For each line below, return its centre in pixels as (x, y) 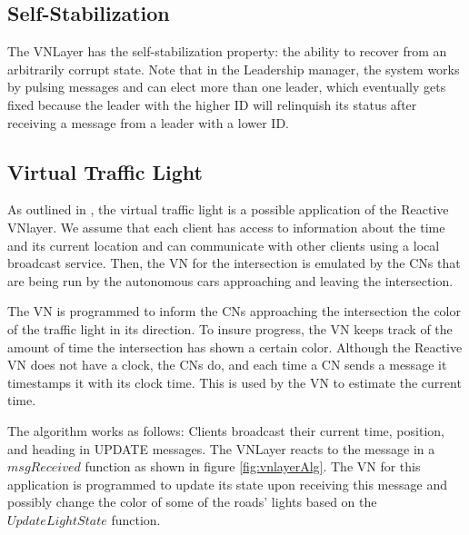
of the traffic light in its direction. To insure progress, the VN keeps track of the (230, 328)
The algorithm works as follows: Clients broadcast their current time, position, (226, 430)
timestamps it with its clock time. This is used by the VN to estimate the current (234, 382)
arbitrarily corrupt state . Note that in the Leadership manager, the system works (234, 69)
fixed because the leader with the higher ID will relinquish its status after (212, 104)
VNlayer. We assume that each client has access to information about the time (226, 227)
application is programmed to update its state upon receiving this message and (227, 484)
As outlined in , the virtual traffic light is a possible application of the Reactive (228, 209)
